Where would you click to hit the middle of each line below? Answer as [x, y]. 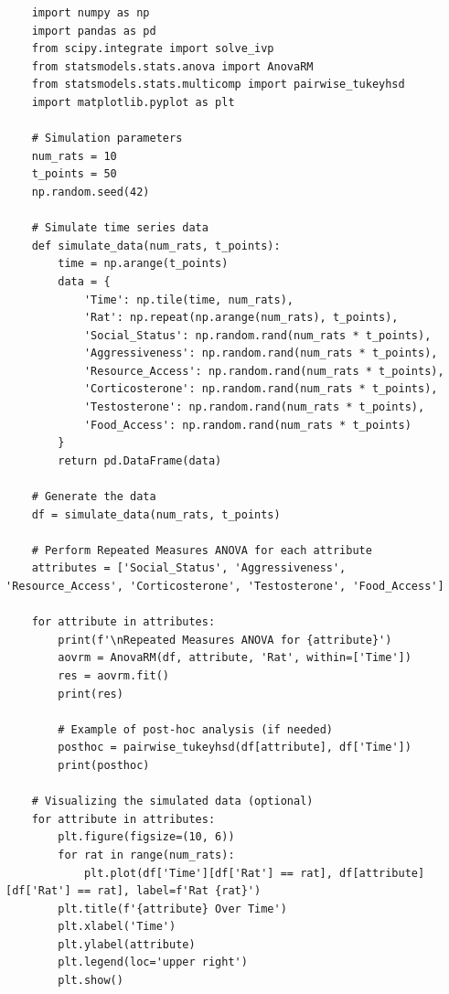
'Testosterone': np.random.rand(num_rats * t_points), [254, 407]
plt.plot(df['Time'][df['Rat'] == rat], [208, 873]
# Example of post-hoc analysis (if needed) [195, 729]
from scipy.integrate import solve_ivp [153, 49]
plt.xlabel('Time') [117, 927]
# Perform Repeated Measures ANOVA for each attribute [202, 550]
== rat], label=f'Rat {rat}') [169, 891]
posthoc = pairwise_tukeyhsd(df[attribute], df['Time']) [235, 748]
